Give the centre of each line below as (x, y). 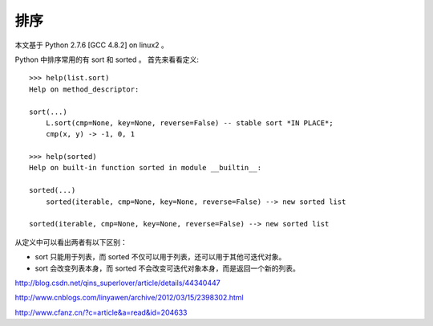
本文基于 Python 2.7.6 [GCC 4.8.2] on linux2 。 (91, 45)
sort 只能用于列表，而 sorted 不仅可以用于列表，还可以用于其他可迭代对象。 (160, 257)
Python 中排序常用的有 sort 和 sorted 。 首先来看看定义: (107, 59)
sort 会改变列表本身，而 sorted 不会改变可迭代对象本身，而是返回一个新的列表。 (168, 268)
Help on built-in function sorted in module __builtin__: (146, 168)
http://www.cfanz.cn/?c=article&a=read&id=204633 (101, 312)
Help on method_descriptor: (84, 89)
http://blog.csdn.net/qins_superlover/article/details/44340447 (117, 283)
